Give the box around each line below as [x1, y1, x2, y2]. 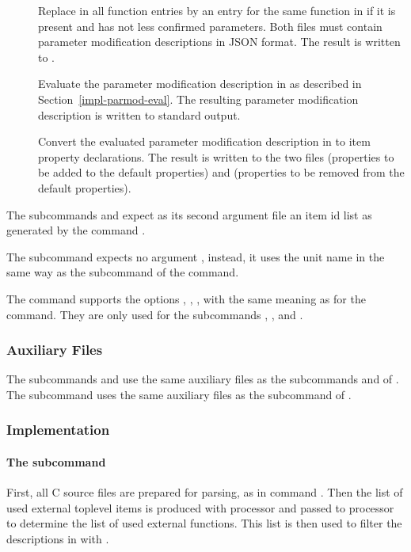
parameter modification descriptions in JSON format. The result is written [38, 33, 401, 50]
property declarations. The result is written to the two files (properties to [38, 148, 394, 165]
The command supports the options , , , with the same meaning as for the [6, 290, 366, 306]
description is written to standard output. [38, 106, 241, 123]
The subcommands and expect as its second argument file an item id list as [6, 206, 372, 223]
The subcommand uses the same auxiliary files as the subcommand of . [6, 386, 352, 402]
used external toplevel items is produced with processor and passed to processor [6, 499, 394, 516]
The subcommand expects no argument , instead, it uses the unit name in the [6, 248, 385, 265]
